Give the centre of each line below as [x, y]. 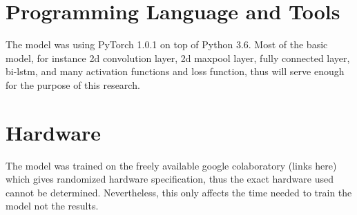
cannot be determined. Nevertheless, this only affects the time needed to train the [179, 192]
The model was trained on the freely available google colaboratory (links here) [171, 165]
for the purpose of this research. [73, 84]
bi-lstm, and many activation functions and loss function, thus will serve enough [175, 71]
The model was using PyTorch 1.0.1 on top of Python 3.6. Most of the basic [167, 44]
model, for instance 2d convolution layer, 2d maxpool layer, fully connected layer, [178, 58]
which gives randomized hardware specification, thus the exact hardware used [170, 179]
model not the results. [52, 206]
